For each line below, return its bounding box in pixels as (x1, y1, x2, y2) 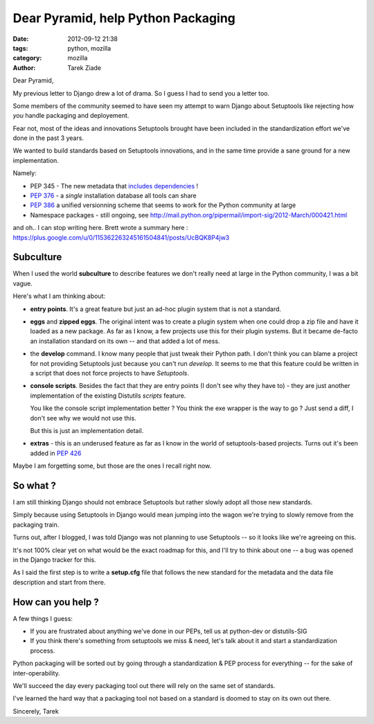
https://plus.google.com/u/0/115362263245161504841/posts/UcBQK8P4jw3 (12, 233, 230, 242)
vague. (12, 279, 33, 288)
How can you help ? (12, 596, 100, 608)
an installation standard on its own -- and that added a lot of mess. (30, 337, 220, 345)
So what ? (12, 479, 57, 491)
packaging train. (12, 520, 60, 529)
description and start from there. (12, 578, 106, 586)
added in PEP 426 (30, 449, 82, 457)
